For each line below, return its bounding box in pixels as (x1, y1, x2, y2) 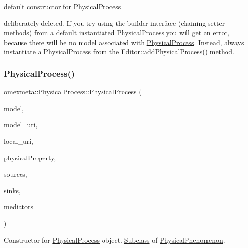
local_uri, (4, 135, 33, 146)
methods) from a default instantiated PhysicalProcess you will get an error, (4, 27, 229, 38)
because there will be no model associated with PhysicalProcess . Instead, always (4, 37, 244, 47)
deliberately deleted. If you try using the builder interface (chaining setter (4, 18, 225, 28)
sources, (4, 169, 27, 179)
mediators (4, 202, 34, 212)
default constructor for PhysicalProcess (4, 1, 121, 11)
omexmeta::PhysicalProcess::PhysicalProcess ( (4, 87, 142, 97)
